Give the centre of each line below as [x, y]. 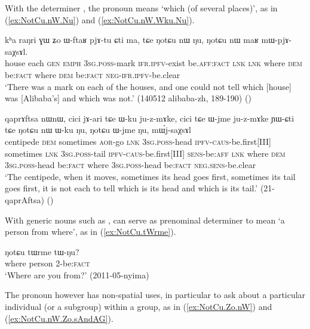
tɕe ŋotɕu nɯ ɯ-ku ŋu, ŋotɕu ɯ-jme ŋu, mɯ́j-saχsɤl [98, 130]
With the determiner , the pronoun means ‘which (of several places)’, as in [141, 8]
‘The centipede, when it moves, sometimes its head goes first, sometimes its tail [150, 176]
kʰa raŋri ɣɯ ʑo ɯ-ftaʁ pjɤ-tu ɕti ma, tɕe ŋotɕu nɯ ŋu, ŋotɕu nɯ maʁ [132, 40]
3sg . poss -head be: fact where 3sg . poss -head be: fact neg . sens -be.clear [131, 165]
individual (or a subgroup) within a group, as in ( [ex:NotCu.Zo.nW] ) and [139, 307]
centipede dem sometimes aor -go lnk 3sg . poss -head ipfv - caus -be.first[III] [138, 141]
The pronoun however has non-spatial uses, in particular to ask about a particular [155, 295]
